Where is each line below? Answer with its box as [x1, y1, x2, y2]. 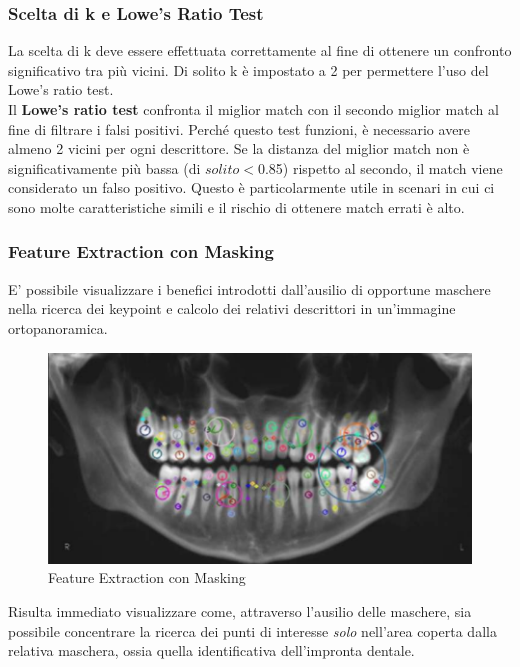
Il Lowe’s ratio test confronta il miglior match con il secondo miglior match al [8, 99, 499, 119]
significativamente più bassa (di [8, 157, 201, 178]
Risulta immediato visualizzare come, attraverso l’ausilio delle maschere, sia [8, 601, 472, 622]
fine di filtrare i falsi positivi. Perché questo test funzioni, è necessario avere [8, 118, 471, 139]
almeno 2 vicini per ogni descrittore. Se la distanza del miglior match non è [8, 138, 470, 159]
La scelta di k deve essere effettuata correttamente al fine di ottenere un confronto [8, 40, 512, 61]
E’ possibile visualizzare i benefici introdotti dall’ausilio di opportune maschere [8, 278, 491, 299]
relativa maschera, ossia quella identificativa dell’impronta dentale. [8, 640, 415, 661]
